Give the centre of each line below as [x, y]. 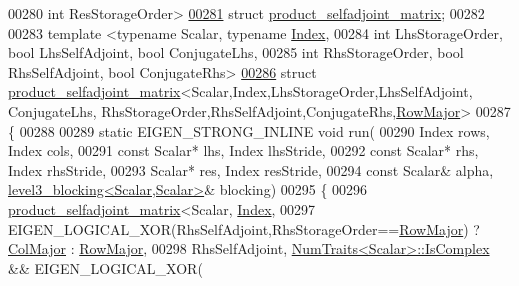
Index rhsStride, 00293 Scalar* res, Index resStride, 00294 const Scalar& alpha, [251, 169]
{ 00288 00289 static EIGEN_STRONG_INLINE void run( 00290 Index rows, [249, 130]
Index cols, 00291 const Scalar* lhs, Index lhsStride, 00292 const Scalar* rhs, [243, 150]
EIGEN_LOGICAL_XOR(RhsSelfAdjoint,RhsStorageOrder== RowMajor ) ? [244, 228]
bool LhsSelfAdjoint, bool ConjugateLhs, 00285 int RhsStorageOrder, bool [236, 52]
